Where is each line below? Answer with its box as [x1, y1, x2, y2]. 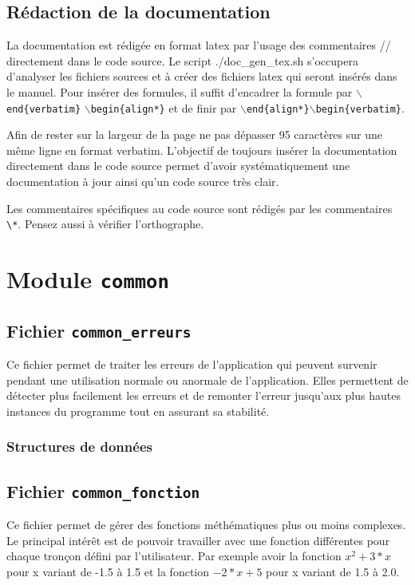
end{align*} [246, 103, 310, 115]
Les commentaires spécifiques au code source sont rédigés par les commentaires [6, 200, 393, 216]
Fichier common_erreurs [6, 318, 192, 342]
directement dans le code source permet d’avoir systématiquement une [6, 157, 350, 174]
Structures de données [6, 437, 152, 457]
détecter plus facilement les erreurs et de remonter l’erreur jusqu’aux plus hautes [6, 387, 401, 404]
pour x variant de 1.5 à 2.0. [266, 563, 400, 579]
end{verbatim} [6, 103, 81, 115]
